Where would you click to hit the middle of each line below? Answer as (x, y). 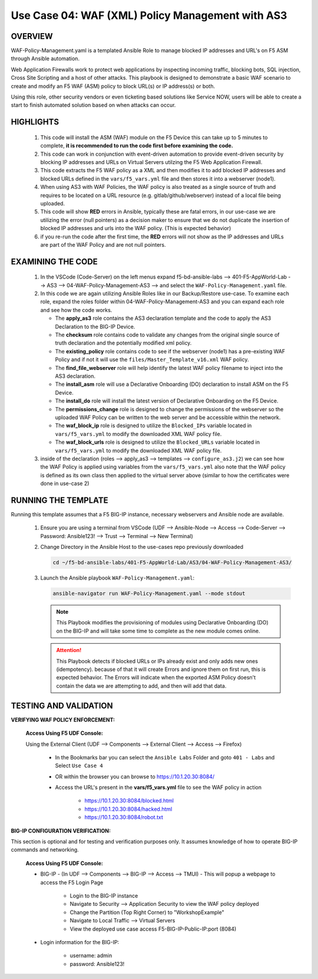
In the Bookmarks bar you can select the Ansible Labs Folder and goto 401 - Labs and (165, 757)
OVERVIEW (32, 36)
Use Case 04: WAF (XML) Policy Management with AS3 (149, 15)
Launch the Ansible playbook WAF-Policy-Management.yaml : (117, 578)
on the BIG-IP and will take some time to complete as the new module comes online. (158, 631)
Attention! (69, 650)
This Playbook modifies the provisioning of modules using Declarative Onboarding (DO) (163, 623)
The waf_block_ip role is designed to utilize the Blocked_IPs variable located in (153, 425)
